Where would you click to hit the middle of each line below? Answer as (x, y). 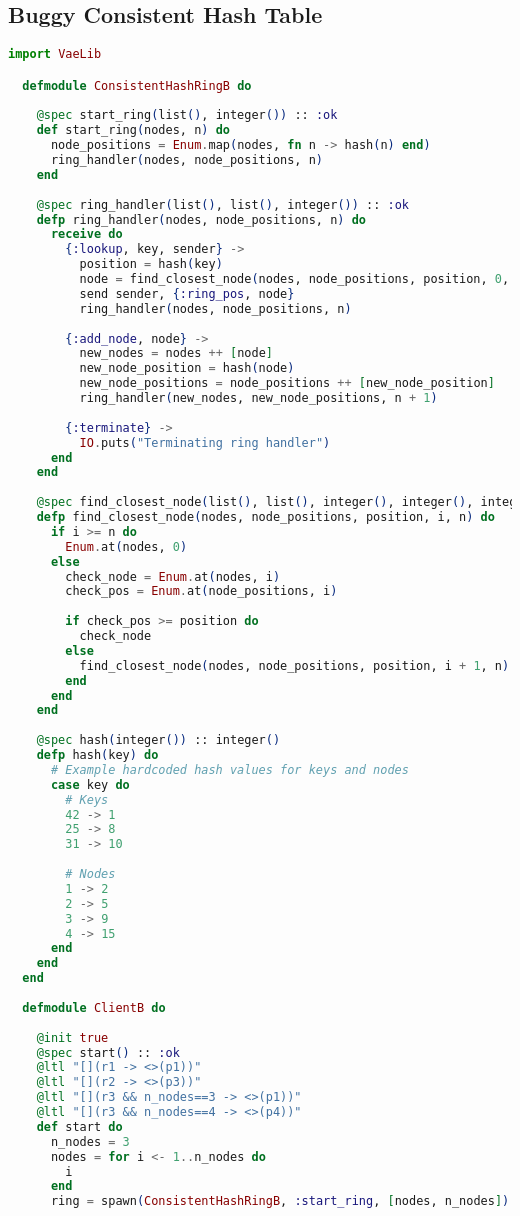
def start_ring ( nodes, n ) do (133, 130)
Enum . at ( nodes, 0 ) (126, 546)
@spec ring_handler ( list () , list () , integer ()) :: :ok (222, 204)
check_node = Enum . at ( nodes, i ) (173, 576)
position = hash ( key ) (151, 264)
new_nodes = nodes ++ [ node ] (176, 353)
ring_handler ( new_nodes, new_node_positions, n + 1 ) (258, 398)
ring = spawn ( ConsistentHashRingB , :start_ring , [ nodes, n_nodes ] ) (280, 1201)
